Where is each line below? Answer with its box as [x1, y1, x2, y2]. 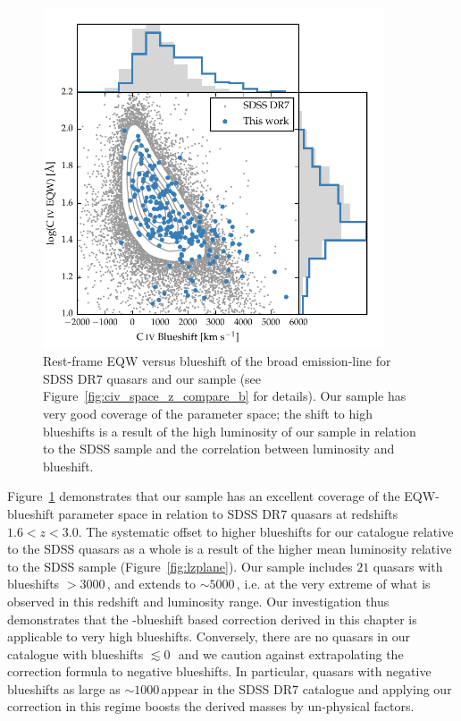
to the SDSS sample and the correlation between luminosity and [43, 439, 395, 458]
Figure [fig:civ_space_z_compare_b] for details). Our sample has [43, 386, 407, 405]
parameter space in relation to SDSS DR [58, 504, 281, 522]
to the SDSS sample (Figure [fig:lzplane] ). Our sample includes [7, 556, 353, 575]
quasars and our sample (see [106, 369, 262, 387]
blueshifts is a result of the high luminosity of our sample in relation [43, 421, 416, 440]
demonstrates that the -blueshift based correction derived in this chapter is [7, 609, 417, 628]
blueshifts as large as [7, 679, 121, 698]
